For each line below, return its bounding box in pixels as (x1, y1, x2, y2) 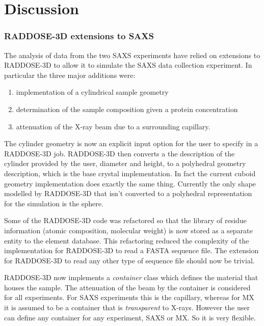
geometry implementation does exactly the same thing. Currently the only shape (4, 178, 256, 188)
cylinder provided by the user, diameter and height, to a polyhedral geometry (4, 158, 246, 169)
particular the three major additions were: (4, 69, 136, 80)
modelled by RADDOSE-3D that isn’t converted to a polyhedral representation (4, 188, 252, 199)
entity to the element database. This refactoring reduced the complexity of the (4, 235, 249, 246)
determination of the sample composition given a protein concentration (16, 103, 238, 114)
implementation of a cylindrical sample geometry (16, 87, 169, 97)
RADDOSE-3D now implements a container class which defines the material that (4, 272, 258, 283)
